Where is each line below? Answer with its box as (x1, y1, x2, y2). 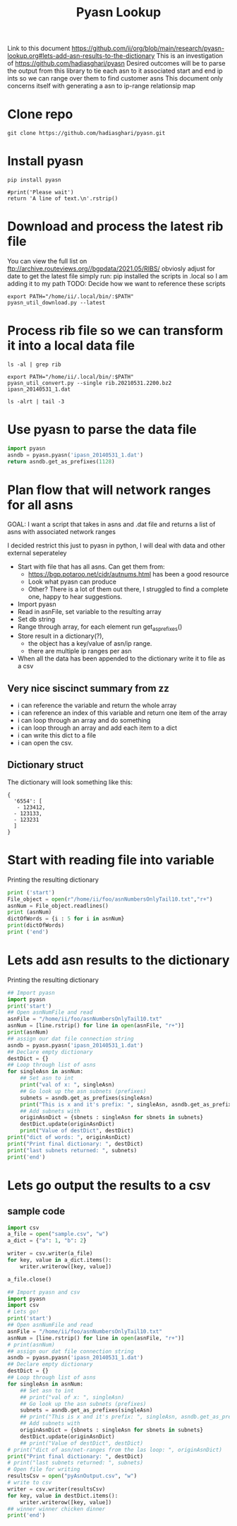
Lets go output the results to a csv (7, 1177, 211, 1193)
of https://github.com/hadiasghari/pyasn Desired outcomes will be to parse (7, 59, 226, 68)
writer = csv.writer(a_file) (7, 1250, 93, 1258)
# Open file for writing (7, 1466, 80, 1473)
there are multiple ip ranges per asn (28, 647, 132, 656)
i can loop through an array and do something (17, 716, 151, 725)
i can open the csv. (17, 739, 73, 747)
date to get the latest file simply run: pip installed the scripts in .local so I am (7, 272, 228, 280)
